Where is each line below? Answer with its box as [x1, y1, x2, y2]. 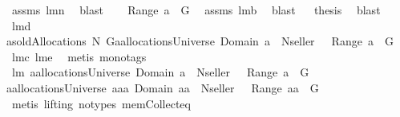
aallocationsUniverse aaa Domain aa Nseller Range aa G [6, 79, 319, 96]
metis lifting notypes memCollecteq [11, 95, 191, 111]
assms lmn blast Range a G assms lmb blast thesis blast [11, 2, 381, 18]
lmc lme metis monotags [11, 48, 147, 64]
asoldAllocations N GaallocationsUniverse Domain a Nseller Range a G [6, 33, 394, 49]
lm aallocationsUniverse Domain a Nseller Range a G [11, 64, 309, 80]
